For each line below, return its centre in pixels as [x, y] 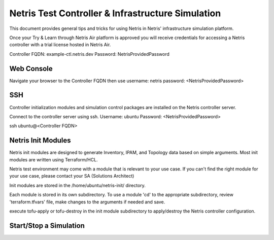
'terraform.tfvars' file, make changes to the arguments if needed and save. [87, 202]
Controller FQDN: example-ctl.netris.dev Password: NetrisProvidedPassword [90, 54]
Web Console [31, 68]
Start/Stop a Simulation [47, 226]
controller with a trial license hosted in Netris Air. [60, 45]
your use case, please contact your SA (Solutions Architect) [72, 176]
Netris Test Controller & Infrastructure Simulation [115, 13]
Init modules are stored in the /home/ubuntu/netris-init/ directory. [77, 185]
